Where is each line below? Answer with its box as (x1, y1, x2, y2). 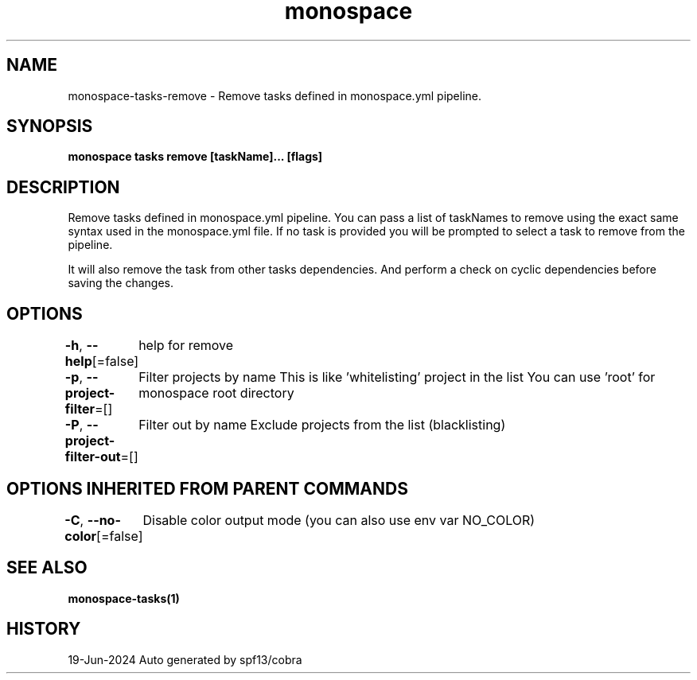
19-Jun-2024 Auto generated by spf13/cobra (68, 652, 302, 666)
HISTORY (6, 619, 81, 639)
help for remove (138, 337, 234, 354)
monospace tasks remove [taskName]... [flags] (68, 150, 323, 164)
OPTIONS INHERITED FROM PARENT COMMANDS (6, 478, 408, 499)
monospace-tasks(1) (68, 591, 180, 605)
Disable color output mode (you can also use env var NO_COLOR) (142, 511, 535, 528)
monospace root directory (138, 385, 294, 402)
